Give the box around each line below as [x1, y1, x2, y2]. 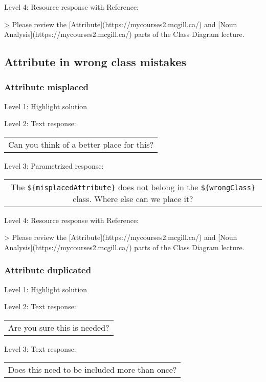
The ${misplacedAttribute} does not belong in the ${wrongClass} [10, 180, 256, 193]
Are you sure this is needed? [8, 321, 109, 333]
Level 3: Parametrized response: [4, 160, 104, 171]
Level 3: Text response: [4, 343, 76, 354]
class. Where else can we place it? [73, 192, 193, 205]
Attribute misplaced [4, 81, 88, 93]
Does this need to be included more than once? [8, 364, 177, 376]
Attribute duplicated [4, 264, 92, 276]
